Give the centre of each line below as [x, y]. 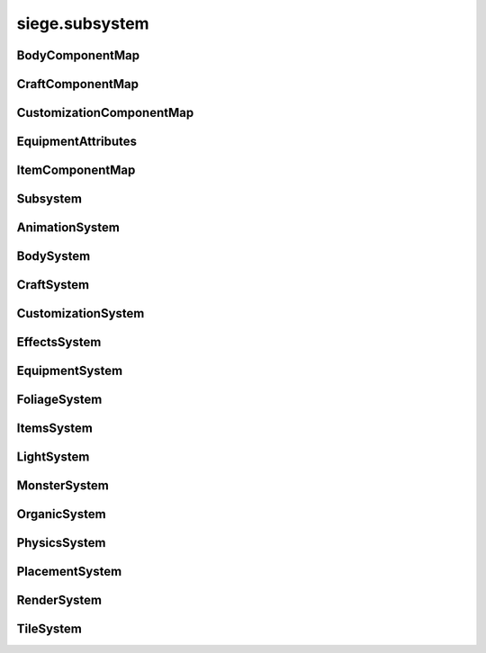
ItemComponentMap [76, 170]
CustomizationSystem [81, 313]
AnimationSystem [68, 228]
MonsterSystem [63, 486]
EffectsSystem [59, 342]
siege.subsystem [83, 23]
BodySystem [54, 256]
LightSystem [53, 457]
